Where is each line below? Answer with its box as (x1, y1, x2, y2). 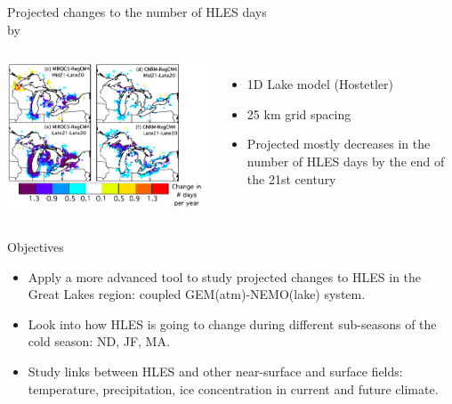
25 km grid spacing (246, 104, 351, 123)
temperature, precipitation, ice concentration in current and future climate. (28, 379, 439, 398)
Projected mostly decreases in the (246, 134, 431, 153)
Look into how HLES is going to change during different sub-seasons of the (28, 314, 437, 333)
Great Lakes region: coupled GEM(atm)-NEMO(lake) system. (28, 285, 366, 303)
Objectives (7, 238, 64, 256)
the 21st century (246, 169, 336, 188)
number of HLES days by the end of (246, 151, 445, 170)
